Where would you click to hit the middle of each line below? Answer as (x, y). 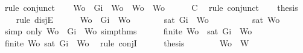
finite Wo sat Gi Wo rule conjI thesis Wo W (127, 42)
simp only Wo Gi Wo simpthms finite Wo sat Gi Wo (128, 31)
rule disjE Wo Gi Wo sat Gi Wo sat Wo (148, 19)
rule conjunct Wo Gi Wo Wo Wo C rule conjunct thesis (151, 7)
